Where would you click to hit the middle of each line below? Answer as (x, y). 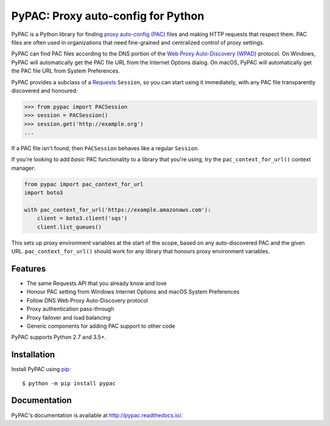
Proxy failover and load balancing (69, 317)
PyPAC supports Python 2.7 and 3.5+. (59, 337)
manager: (24, 168)
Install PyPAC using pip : (41, 369)
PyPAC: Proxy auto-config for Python (108, 16)
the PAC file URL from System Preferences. (66, 71)
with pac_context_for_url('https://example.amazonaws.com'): (118, 210)
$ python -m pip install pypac (69, 383)
